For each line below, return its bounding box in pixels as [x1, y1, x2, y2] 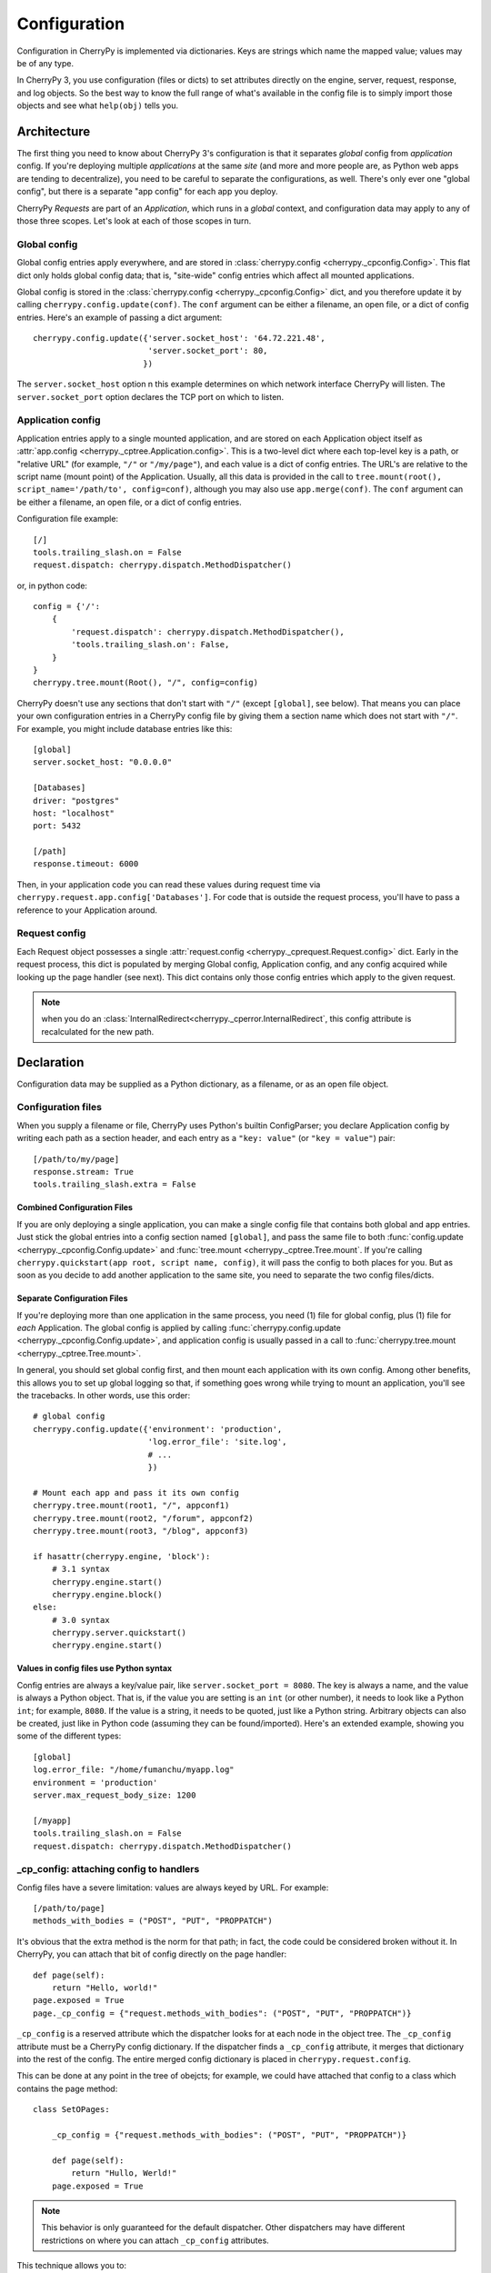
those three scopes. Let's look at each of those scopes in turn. [16, 215, 252, 226]
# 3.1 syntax [51, 1564, 110, 1575]
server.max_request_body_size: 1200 [33, 1789, 196, 1800]
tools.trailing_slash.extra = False [33, 1179, 196, 1190]
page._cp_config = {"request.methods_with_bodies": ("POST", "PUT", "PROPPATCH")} [33, 2008, 412, 2018]
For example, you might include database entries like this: [16, 723, 233, 734]
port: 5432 [33, 821, 82, 831]
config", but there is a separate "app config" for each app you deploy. [16, 186, 278, 197]
